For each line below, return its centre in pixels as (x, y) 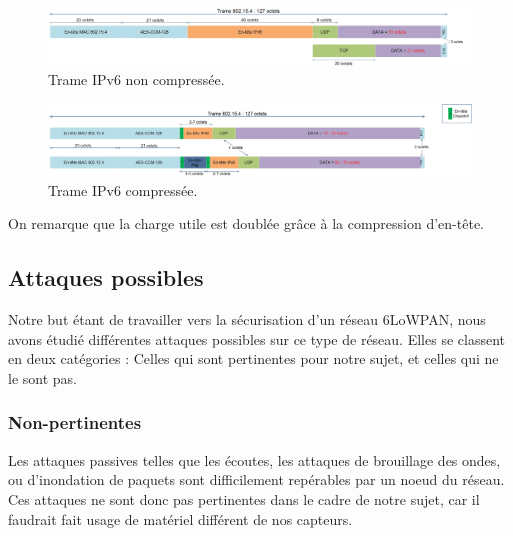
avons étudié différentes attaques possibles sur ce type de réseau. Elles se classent (256, 338)
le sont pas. (42, 377)
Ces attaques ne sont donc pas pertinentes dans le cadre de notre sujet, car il (244, 498)
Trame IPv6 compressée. (123, 189)
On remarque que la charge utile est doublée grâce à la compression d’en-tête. (246, 223)
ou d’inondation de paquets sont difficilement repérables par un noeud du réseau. (256, 479)
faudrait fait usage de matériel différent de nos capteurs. (180, 518)
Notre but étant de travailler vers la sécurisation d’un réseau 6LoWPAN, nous (247, 319)
